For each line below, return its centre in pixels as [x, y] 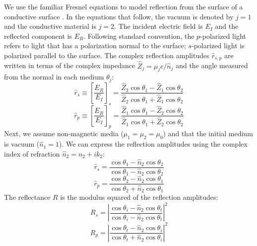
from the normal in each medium [54, 77]
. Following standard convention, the [139, 36]
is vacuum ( [22, 144]
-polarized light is [218, 45]
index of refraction [32, 153]
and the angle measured [212, 65]
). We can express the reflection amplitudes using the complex [153, 144]
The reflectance [27, 197]
